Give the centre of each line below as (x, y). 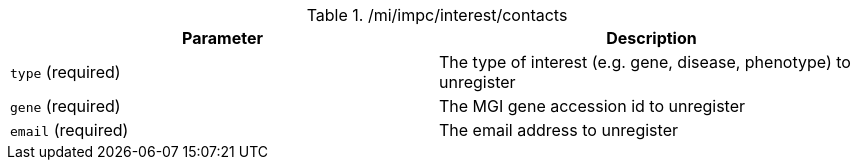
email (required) (69, 130)
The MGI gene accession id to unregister (592, 106)
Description (651, 38)
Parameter (222, 38)
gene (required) (65, 106)
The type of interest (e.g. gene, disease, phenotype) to (645, 62)
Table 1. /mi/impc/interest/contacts (437, 15)
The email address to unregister (558, 130)
